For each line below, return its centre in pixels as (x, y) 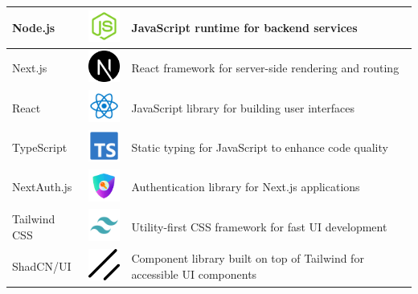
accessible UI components (194, 274)
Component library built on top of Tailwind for (248, 258)
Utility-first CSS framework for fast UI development (259, 226)
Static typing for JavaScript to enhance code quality (260, 147)
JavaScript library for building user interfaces (243, 107)
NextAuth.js (42, 187)
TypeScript (40, 147)
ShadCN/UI (42, 266)
